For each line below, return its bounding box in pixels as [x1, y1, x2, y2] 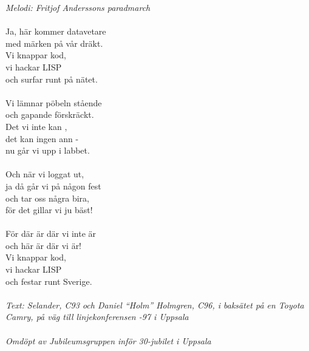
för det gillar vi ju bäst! [5, 203, 93, 216]
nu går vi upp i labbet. [5, 144, 90, 157]
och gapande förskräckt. [5, 108, 94, 121]
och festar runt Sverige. [5, 274, 92, 287]
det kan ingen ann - [5, 132, 79, 145]
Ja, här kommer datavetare [5, 25, 106, 38]
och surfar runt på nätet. [5, 72, 98, 85]
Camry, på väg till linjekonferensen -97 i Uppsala [5, 310, 189, 323]
